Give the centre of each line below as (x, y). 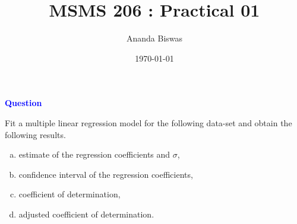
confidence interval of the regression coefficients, (106, 174)
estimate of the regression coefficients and (94, 154)
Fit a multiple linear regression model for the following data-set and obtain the (148, 122)
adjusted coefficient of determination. (86, 214)
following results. (35, 134)
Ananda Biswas (154, 38)
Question (23, 103)
